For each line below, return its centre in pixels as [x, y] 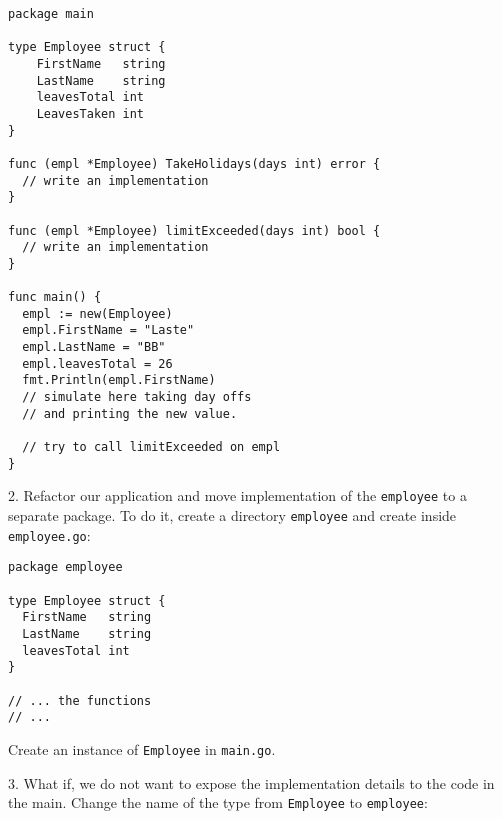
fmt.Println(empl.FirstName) [119, 380]
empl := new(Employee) [97, 313]
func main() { [55, 297]
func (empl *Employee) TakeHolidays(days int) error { [194, 163]
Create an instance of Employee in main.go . [142, 748]
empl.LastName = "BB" [94, 347]
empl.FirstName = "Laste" [108, 330]
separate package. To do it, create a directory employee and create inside [232, 515]
